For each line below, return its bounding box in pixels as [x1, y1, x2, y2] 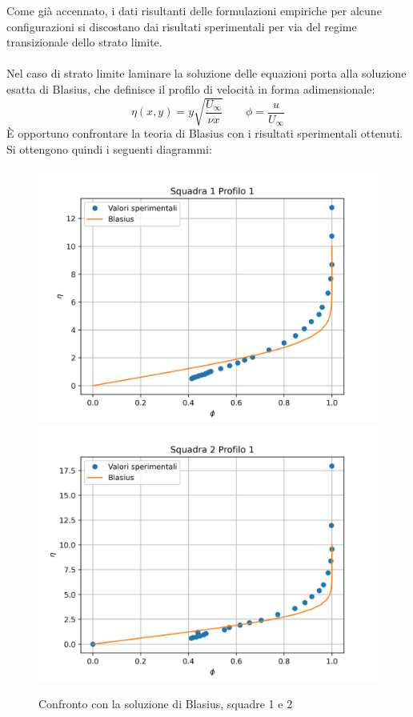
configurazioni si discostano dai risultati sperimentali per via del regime [6, 18, 357, 34]
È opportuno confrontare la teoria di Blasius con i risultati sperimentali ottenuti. [6, 125, 403, 142]
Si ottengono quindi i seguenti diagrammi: [6, 140, 212, 157]
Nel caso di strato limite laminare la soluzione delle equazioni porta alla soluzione [6, 65, 407, 82]
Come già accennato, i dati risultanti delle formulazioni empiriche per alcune [6, 2, 382, 18]
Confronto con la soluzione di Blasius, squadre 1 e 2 [38, 695, 293, 711]
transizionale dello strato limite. [6, 34, 162, 50]
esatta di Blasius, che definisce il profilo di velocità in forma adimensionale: [6, 80, 375, 97]
